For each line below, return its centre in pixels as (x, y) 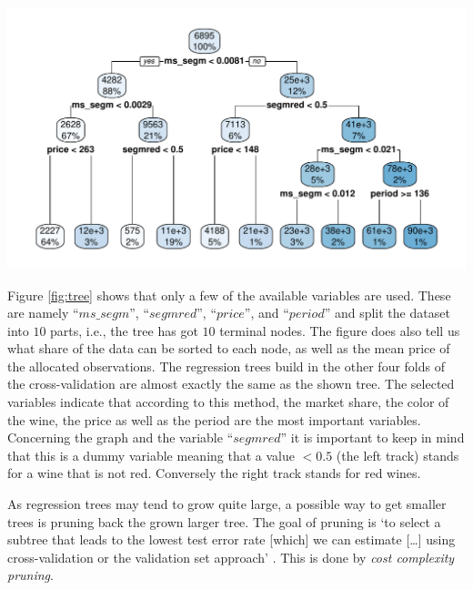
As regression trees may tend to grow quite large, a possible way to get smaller (227, 504)
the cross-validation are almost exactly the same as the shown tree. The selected (231, 384)
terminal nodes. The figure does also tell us (340, 330)
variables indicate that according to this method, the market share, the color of (228, 402)
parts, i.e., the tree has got (124, 330)
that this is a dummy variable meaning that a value (151, 455)
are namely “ (43, 313)
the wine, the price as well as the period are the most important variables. (214, 419)
